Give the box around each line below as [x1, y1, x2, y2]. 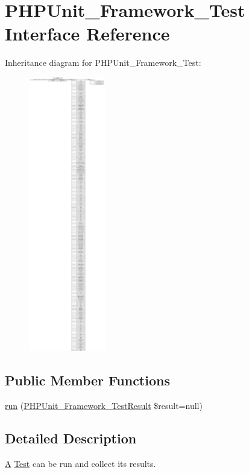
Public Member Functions [5, 371, 170, 390]
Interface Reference [5, 21, 170, 46]
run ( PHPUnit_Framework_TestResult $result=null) [5, 399, 203, 412]
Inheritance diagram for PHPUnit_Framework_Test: [5, 56, 201, 69]
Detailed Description [5, 429, 137, 448]
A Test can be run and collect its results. [5, 457, 156, 470]
